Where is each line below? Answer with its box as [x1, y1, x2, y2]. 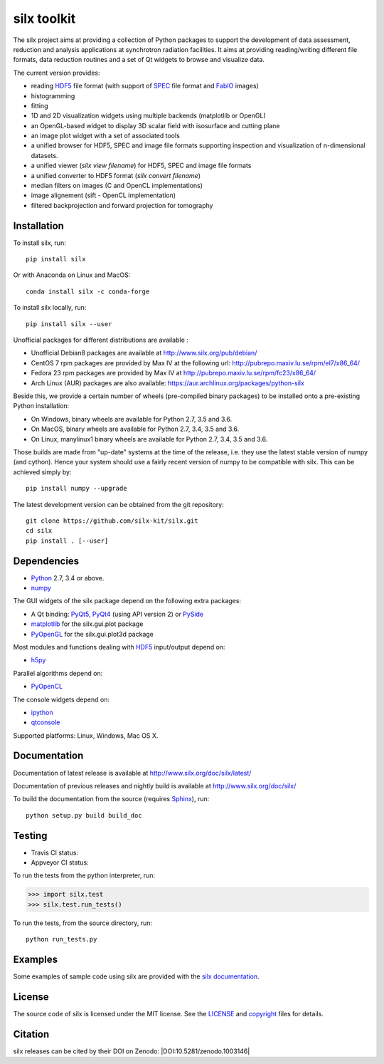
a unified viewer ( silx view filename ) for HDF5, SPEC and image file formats [31, 161, 252, 170]
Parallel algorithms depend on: [13, 669, 103, 677]
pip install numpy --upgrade [26, 484, 127, 493]
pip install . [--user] [26, 536, 109, 545]
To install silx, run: [13, 239, 67, 247]
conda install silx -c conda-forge [26, 287, 150, 296]
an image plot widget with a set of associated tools [31, 132, 181, 140]
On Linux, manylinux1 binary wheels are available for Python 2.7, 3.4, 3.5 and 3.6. [31, 434, 268, 443]
